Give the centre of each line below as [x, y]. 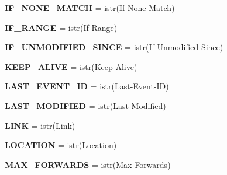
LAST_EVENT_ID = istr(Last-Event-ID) [87, 86]
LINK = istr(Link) [40, 125]
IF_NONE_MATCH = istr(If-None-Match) [90, 8]
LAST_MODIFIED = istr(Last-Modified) [85, 105]
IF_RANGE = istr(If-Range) [61, 27]
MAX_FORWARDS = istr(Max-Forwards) [88, 164]
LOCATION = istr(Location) [61, 145]
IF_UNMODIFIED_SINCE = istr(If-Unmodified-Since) [114, 47]
